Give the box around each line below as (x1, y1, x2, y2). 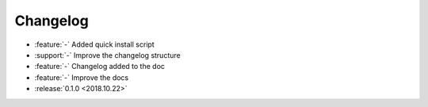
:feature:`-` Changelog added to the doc (34, 62, 166, 71)
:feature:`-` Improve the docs (34, 72, 129, 82)
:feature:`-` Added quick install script (34, 40, 155, 49)
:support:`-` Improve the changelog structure (34, 50, 182, 59)
